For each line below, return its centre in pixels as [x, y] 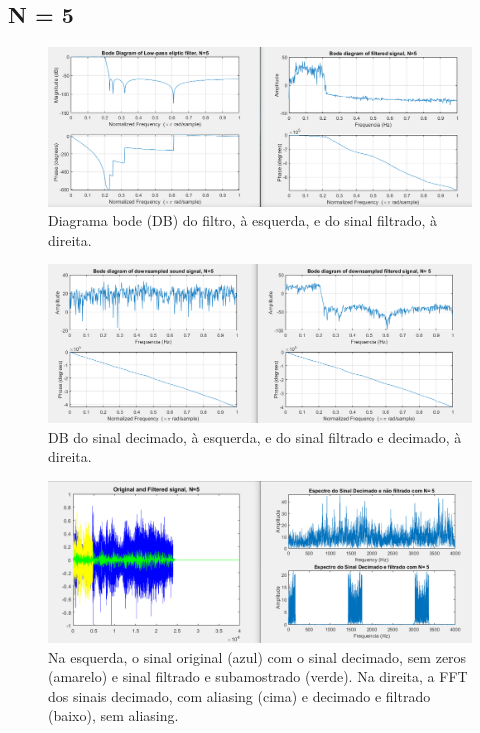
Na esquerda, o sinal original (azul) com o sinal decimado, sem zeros [257, 656]
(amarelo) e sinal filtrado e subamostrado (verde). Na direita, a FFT [258, 676]
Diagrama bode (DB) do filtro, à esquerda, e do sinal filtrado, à [243, 220]
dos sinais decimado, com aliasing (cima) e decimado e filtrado [239, 695]
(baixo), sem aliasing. [113, 715]
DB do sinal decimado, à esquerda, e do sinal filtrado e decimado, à [255, 436]
